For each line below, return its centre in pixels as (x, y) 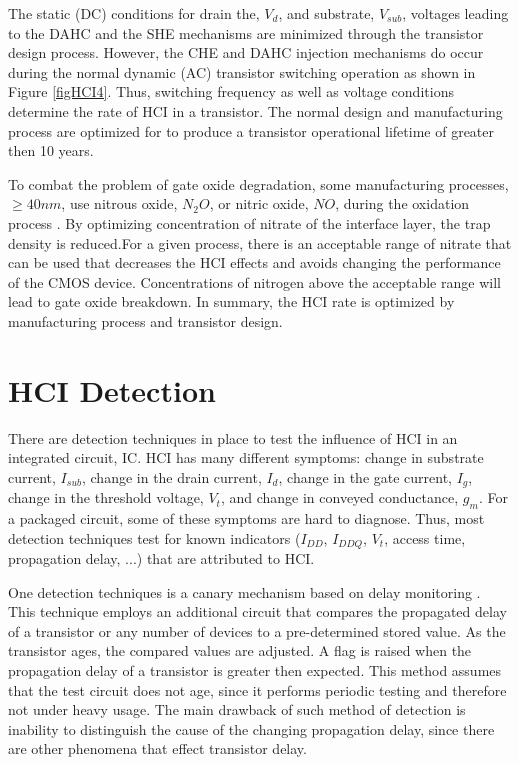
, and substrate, (326, 13)
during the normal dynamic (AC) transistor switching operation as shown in (242, 71)
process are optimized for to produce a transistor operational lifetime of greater (251, 130)
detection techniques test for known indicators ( (154, 537)
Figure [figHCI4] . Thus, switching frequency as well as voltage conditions (231, 91)
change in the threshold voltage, (106, 497)
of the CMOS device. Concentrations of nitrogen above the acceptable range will (254, 281)
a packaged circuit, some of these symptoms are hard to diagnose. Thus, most (246, 518)
